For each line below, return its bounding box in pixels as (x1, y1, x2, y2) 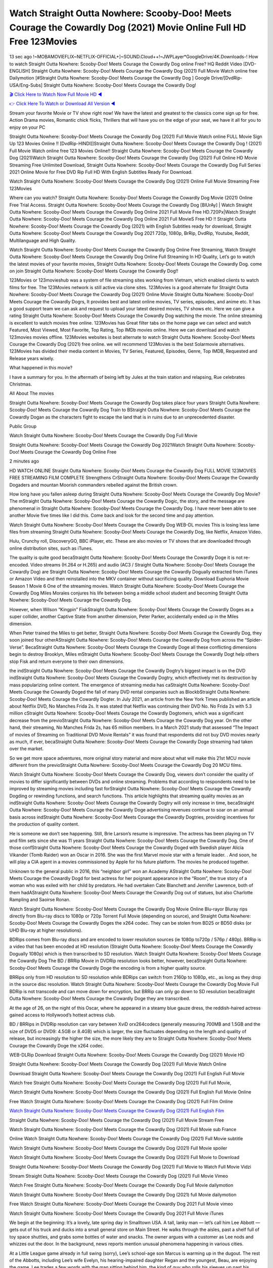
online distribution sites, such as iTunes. (9, 545, 93, 551)
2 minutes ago (9, 458, 39, 464)
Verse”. (9, 644, 25, 650)
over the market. (9, 746, 44, 752)
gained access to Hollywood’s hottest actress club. (9, 1012, 116, 1018)
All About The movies (9, 391, 54, 397)
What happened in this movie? (9, 365, 73, 371)
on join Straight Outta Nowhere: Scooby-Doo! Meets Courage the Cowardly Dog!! (9, 268, 179, 274)
